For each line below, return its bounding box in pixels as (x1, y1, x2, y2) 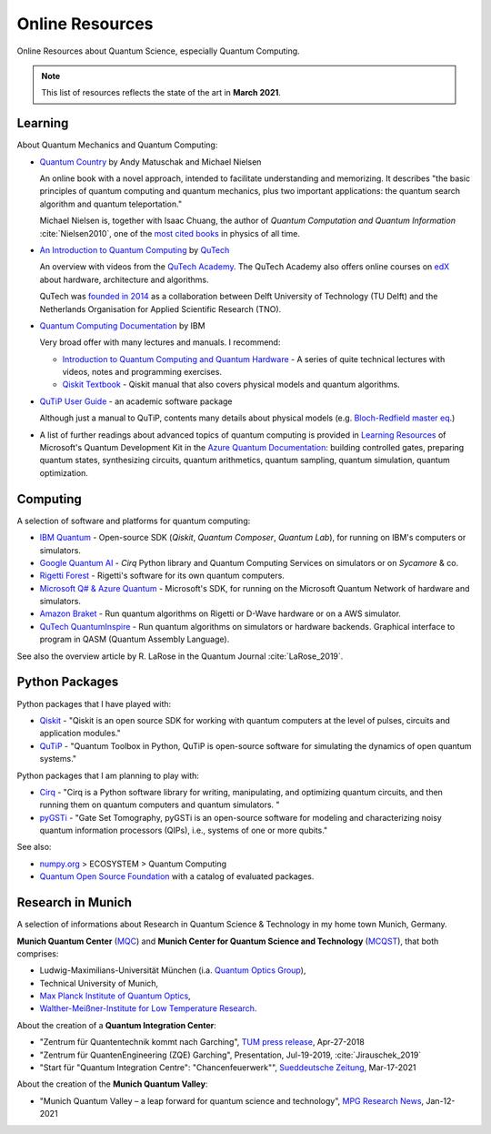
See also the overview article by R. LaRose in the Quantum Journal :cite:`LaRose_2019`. (16, 651, 344, 662)
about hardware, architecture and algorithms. (39, 274, 209, 285)
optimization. (39, 467, 88, 478)
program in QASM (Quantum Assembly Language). (39, 633, 230, 645)
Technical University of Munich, (39, 977, 159, 988)
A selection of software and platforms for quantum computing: (16, 515, 251, 526)
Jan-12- (426, 1095, 456, 1106)
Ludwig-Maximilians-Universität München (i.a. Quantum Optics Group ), (39, 965, 306, 976)
